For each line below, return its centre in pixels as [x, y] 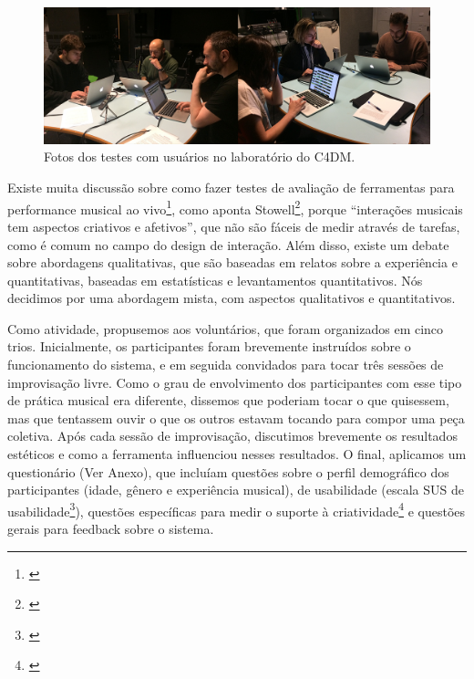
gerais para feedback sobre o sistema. [111, 529]
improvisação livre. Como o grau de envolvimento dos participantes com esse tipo [235, 382]
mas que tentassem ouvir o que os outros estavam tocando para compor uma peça [236, 418]
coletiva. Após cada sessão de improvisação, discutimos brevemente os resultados [232, 436]
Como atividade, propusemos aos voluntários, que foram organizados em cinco [226, 328]
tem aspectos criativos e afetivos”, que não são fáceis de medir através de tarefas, [234, 226]
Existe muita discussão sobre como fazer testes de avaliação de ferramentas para [231, 188]
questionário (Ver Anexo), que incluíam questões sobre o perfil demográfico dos [228, 471]
